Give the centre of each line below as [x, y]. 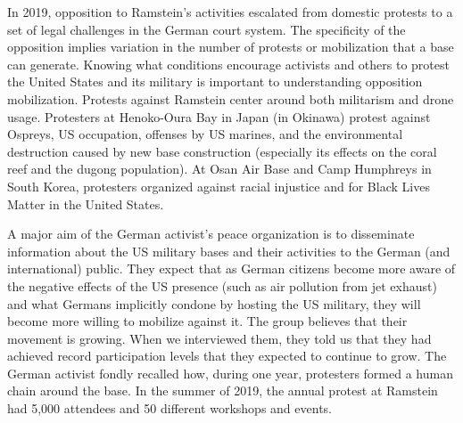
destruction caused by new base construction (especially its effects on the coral [222, 151]
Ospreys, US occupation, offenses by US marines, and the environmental [205, 134]
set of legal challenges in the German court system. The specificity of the [207, 29]
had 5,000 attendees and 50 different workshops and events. [169, 408]
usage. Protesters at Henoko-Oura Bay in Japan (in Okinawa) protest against [219, 116]
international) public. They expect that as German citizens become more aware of [231, 268]
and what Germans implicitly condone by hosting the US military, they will [214, 303]
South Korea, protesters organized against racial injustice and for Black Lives [219, 186]
